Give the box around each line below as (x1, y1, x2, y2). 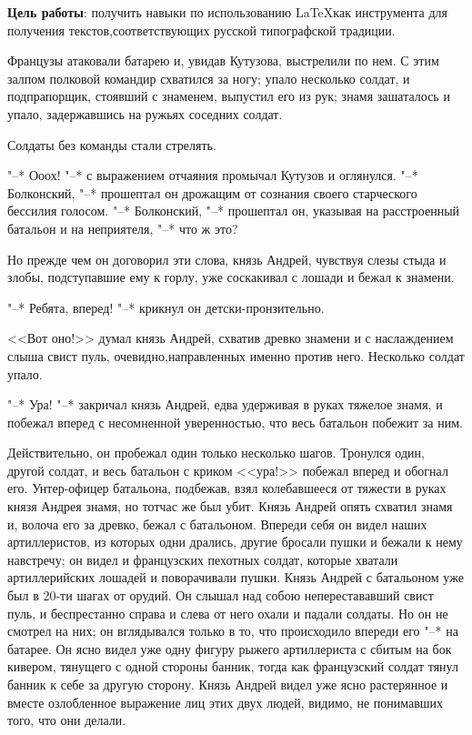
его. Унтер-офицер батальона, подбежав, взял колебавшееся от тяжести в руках (7, 478, 447, 498)
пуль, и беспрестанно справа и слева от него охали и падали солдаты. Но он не (7, 603, 448, 622)
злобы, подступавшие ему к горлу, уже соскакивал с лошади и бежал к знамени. (7, 267, 455, 287)
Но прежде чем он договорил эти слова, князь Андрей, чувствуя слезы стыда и (7, 249, 447, 268)
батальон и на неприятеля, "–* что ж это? (7, 218, 238, 237)
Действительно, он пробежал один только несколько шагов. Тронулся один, (7, 443, 425, 462)
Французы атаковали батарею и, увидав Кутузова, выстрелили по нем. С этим (7, 51, 439, 70)
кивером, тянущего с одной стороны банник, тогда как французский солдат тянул (7, 657, 458, 676)
